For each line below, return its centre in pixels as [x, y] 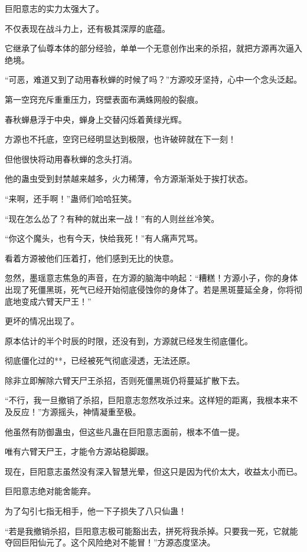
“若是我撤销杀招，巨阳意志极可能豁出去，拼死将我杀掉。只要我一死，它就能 [151, 530]
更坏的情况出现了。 [42, 321]
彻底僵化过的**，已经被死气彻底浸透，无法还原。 [100, 360]
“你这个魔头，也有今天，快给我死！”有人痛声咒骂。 [104, 238]
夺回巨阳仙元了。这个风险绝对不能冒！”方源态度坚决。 [110, 542]
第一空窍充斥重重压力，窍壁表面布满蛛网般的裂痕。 [104, 99]
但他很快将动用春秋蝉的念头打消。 [71, 159]
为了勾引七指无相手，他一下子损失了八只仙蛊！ [96, 511]
